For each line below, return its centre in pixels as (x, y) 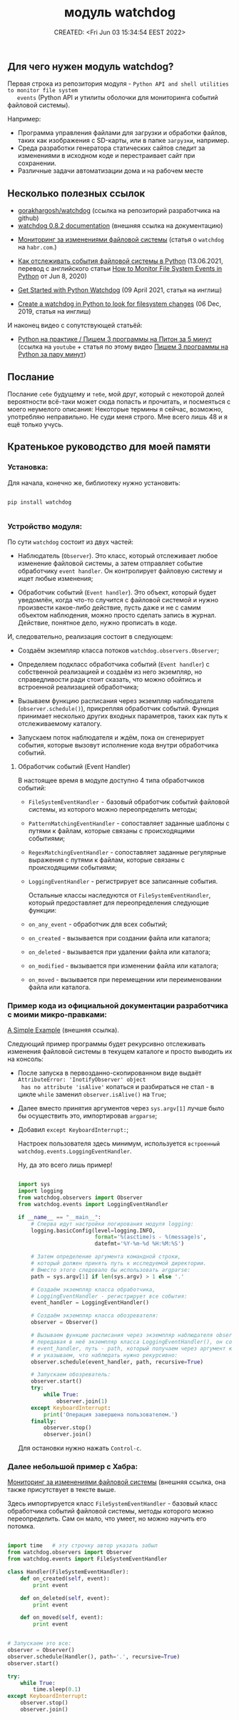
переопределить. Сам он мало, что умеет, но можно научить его (107, 1518)
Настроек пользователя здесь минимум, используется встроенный (119, 1143)
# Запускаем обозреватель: (71, 1375)
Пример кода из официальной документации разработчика (118, 1005)
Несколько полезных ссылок (76, 193)
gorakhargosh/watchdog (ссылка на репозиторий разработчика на (119, 211)
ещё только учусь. (36, 424)
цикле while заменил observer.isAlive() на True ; (92, 1095)
